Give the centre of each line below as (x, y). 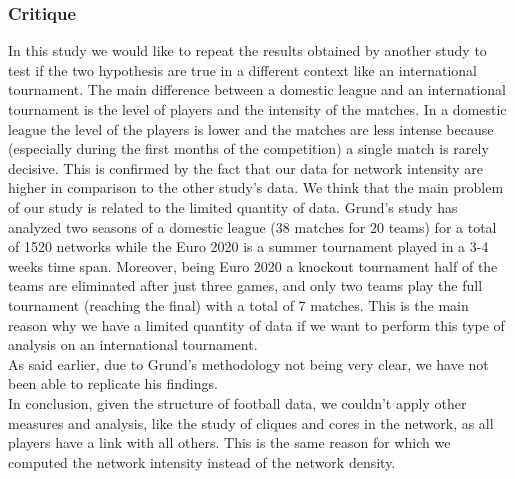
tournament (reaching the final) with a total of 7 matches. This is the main (238, 304)
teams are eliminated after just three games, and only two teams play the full (245, 285)
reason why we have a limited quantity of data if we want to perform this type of (256, 324)
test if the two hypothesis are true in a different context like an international (242, 69)
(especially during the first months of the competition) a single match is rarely (248, 148)
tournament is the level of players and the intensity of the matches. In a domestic (257, 109)
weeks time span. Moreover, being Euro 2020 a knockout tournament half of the (253, 265)
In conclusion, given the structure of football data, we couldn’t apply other (237, 402)
